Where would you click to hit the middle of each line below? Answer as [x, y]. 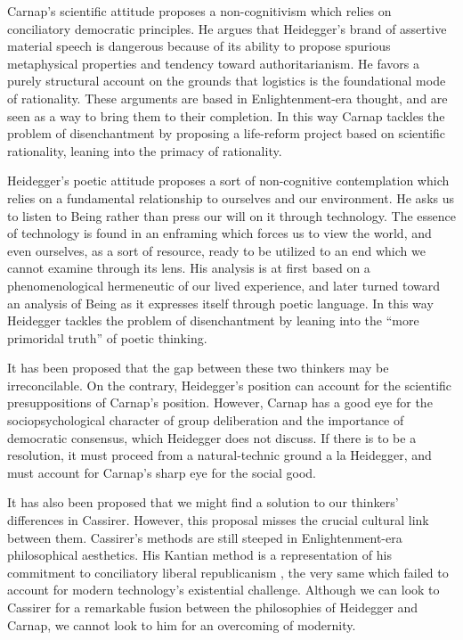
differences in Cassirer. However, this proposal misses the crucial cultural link [218, 520]
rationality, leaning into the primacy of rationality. [145, 150]
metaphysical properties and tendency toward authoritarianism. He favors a [213, 63]
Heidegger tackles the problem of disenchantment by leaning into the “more [213, 320]
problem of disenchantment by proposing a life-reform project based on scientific [227, 133]
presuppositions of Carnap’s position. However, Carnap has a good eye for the [220, 402]
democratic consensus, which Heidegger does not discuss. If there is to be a [212, 437]
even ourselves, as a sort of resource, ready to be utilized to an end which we [216, 250]
